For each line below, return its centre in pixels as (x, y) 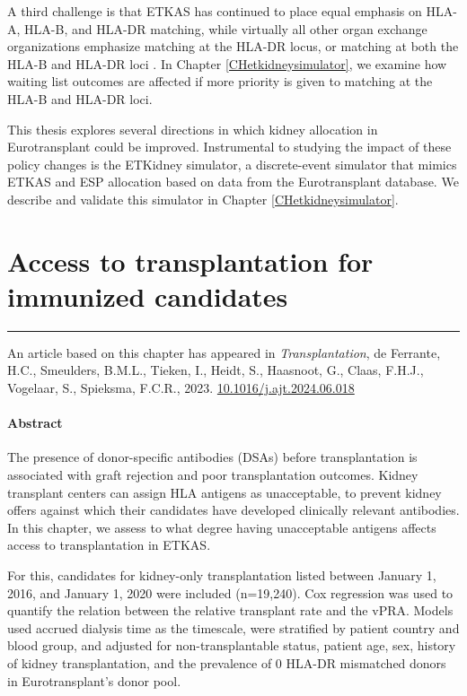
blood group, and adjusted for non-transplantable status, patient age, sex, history (232, 645)
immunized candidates (148, 296)
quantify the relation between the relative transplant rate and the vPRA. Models (230, 610)
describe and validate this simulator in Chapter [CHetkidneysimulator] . (203, 199)
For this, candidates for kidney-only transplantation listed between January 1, (222, 574)
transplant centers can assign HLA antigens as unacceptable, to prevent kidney (225, 492)
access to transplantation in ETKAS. (109, 545)
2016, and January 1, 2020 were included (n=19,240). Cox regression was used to (230, 592)
